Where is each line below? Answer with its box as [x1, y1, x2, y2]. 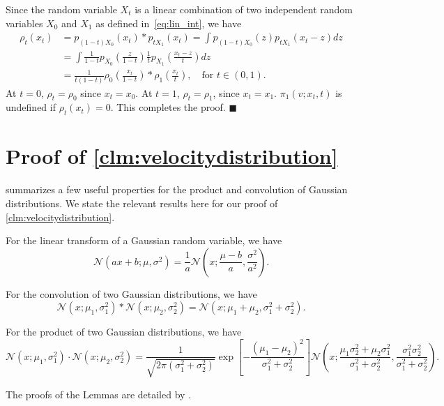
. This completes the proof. [110, 100, 226, 114]
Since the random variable [6, 2, 117, 16]
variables [6, 15, 43, 30]
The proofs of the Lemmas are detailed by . [6, 386, 192, 401]
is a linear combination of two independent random [135, 2, 353, 16]
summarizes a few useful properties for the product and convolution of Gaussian [6, 182, 348, 197]
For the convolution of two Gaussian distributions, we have [6, 286, 257, 301]
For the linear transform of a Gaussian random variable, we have [6, 233, 282, 248]
